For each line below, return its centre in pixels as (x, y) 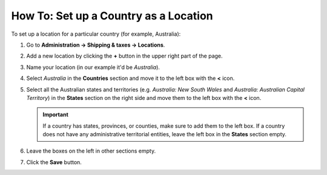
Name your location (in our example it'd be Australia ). (93, 67)
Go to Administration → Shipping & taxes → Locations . (96, 45)
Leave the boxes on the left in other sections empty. (91, 151)
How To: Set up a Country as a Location (112, 16)
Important (56, 114)
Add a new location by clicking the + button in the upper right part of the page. (125, 56)
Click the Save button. (54, 162)
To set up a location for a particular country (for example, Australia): (96, 34)
